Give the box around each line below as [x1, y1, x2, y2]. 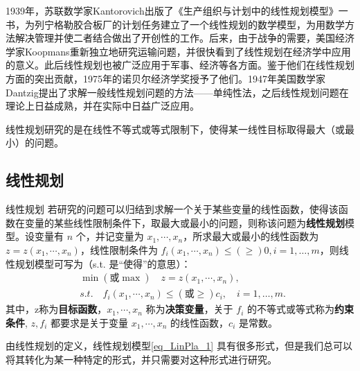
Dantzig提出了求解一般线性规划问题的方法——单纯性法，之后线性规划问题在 [6, 85, 349, 99]
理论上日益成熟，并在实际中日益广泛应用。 [6, 98, 199, 113]
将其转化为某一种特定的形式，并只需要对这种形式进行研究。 [6, 352, 277, 366]
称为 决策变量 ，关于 [145, 302, 233, 316]
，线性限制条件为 [80, 242, 158, 257]
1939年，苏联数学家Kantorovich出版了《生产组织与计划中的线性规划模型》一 [6, 3, 348, 17]
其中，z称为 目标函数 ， [6, 302, 107, 316]
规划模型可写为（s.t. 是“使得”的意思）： [15, 256, 191, 270]
